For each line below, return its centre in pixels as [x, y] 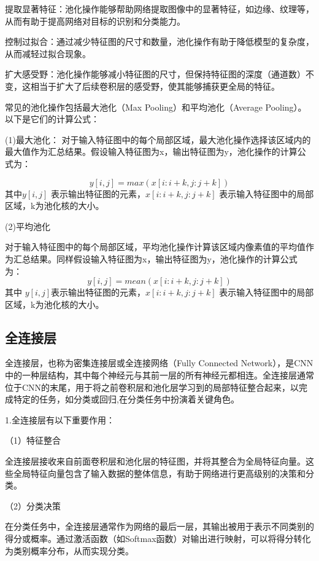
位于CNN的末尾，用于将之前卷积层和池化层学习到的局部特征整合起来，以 [152, 387]
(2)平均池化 [28, 226]
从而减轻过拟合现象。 [48, 53]
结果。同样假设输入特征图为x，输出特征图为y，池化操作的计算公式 [164, 258]
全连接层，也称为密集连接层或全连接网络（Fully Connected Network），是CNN [159, 363]
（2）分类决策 [33, 505]
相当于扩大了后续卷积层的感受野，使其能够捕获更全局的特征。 [155, 86]
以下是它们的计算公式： [52, 119]
